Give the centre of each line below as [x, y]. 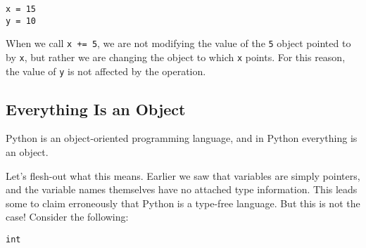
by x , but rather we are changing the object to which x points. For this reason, [176, 57]
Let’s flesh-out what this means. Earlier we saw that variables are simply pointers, [183, 175]
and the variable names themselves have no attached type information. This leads [182, 189]
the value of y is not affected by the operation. [106, 71]
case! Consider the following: [67, 217]
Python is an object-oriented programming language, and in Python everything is [182, 138]
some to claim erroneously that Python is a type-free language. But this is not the [183, 203]
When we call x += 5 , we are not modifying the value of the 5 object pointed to [178, 43]
